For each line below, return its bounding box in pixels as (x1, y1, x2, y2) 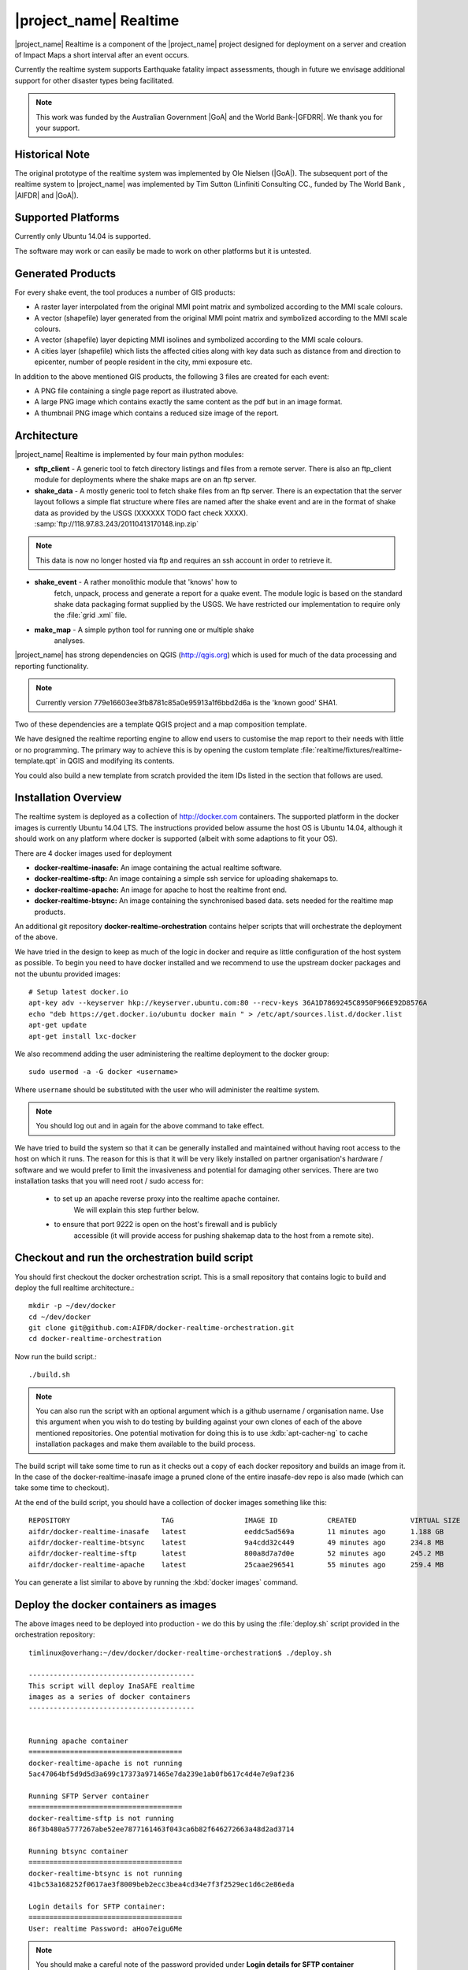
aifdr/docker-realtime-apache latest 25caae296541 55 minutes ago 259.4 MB (28, 1560, 444, 1569)
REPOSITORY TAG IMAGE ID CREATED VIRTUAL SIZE (28, 1516, 461, 1525)
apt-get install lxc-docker (28, 1031, 137, 1040)
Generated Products (14, 266, 117, 280)
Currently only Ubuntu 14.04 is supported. (14, 232, 151, 241)
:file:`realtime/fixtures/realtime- (300, 745, 403, 754)
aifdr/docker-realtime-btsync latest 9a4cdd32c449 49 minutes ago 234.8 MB (28, 1537, 444, 1547)
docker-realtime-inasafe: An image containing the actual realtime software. (34, 863, 282, 872)
